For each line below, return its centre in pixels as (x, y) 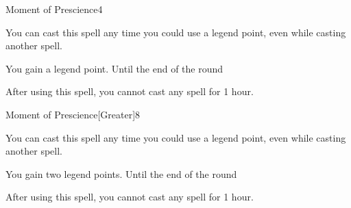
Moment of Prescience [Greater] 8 (73, 114)
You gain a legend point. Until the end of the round (114, 68)
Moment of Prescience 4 (54, 9)
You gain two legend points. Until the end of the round (121, 173)
